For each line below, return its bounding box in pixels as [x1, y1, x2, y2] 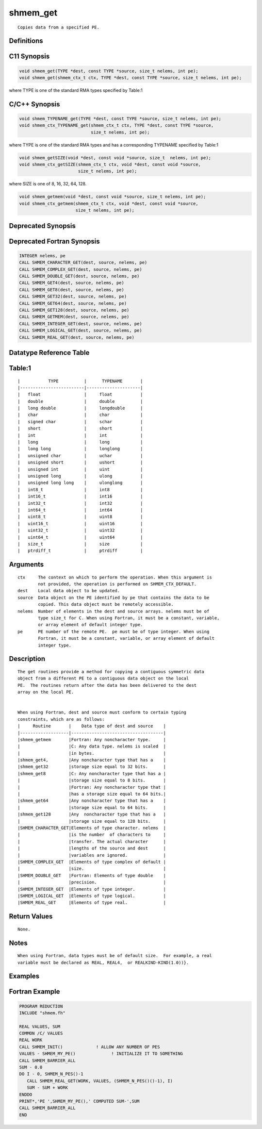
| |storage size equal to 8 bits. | [17, 778, 166, 783]
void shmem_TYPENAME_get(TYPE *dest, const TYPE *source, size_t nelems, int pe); [19, 116, 222, 121]
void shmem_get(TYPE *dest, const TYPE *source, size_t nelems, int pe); [19, 68, 198, 74]
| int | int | [17, 432, 143, 438]
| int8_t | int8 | [17, 487, 143, 492]
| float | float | [17, 392, 143, 398]
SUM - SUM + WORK [27, 1085, 68, 1091]
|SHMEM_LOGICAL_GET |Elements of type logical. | [17, 893, 166, 898]
